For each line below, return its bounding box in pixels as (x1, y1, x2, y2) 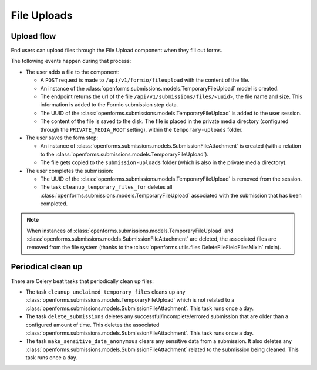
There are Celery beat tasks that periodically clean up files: (11, 277, 154, 285)
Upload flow (11, 31, 56, 41)
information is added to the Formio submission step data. (40, 101, 178, 108)
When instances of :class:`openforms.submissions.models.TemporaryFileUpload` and (26, 227, 234, 234)
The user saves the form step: (25, 134, 98, 141)
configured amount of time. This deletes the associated (25, 321, 160, 328)
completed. (40, 200, 68, 207)
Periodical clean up (11, 262, 83, 272)
